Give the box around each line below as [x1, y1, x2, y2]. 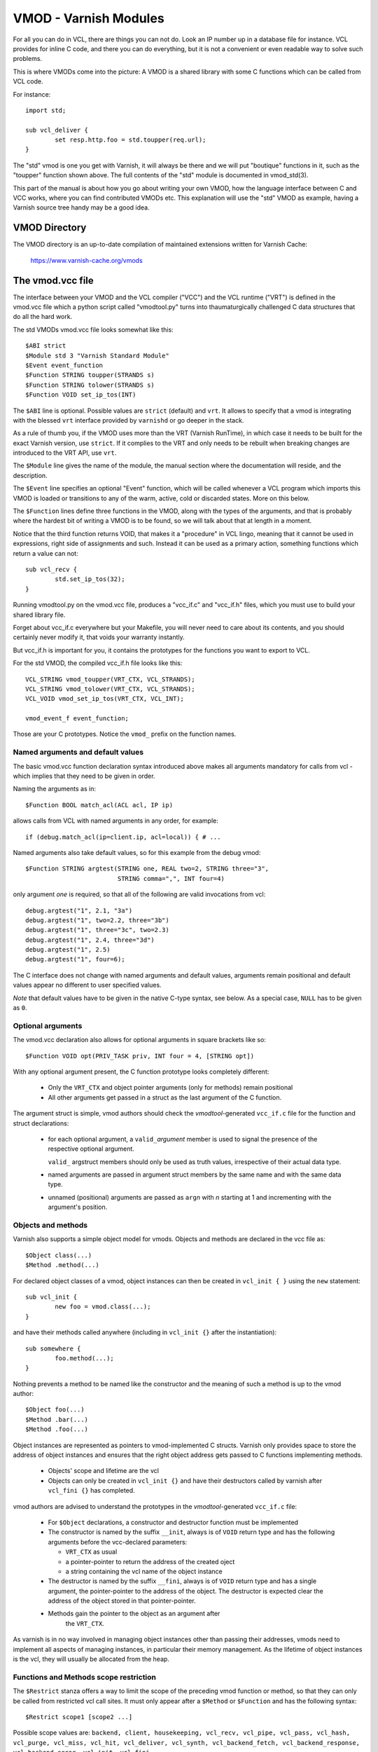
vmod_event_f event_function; [25, 715, 129, 723]
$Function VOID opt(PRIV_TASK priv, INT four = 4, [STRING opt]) [25, 1052, 255, 1060]
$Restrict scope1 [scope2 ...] [25, 1713, 133, 1720]
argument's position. [48, 1203, 108, 1212]
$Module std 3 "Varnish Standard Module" [25, 351, 169, 360]
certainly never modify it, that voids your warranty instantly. [13, 633, 185, 641]
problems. [13, 55, 42, 63]
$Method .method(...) [25, 1261, 99, 1269]
